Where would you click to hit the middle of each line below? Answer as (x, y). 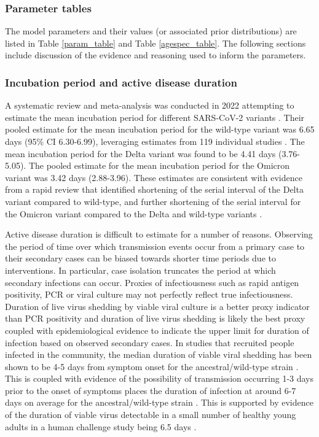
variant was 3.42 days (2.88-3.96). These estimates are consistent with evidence (154, 177)
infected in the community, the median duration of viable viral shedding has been (159, 354)
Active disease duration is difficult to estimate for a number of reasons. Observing (159, 234)
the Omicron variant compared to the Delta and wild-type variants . (134, 213)
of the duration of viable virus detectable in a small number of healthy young (151, 415)
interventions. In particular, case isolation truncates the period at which (140, 270)
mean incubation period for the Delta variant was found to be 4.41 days (140, 153)
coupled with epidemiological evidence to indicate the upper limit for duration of (157, 330)
